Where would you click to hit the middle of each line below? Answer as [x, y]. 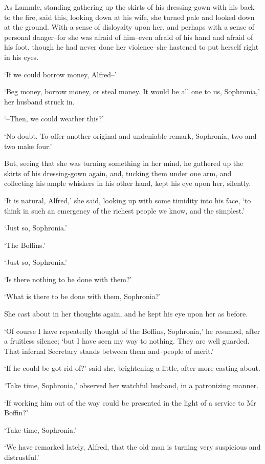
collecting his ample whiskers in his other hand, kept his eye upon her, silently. [128, 183]
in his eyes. [21, 57]
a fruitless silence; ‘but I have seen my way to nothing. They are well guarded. [127, 341]
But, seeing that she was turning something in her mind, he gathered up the [124, 163]
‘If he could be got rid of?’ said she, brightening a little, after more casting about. [132, 368]
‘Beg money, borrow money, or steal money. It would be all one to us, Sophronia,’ [132, 91]
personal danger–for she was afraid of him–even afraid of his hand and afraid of [129, 37]
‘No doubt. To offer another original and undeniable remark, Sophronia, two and [130, 135]
